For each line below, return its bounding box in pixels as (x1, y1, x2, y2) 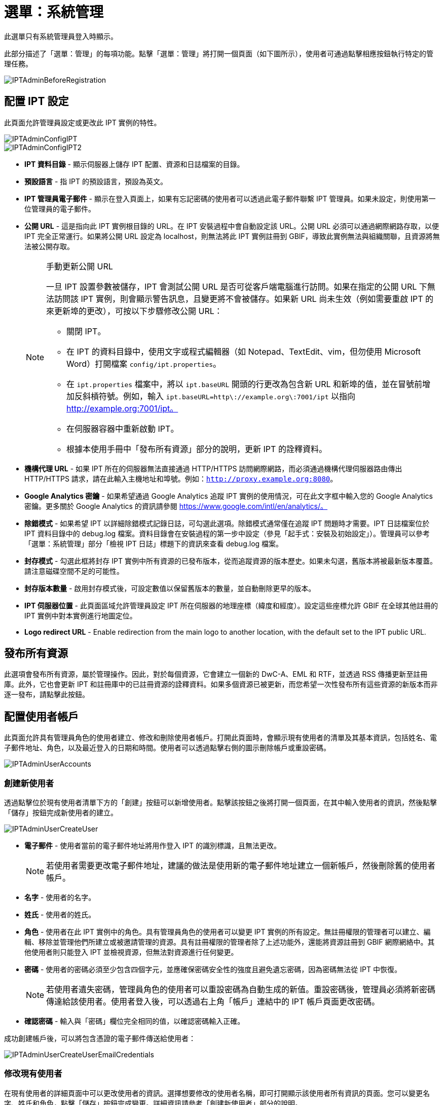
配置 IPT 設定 (4, 95, 69, 108)
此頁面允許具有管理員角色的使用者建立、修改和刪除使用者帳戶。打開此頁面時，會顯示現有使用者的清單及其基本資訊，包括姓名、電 (4, 733, 437, 742)
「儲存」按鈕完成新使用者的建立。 (4, 808, 118, 817)
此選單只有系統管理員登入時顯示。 (4, 31, 118, 41)
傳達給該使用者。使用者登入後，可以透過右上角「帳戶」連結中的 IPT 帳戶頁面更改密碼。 (46, 996, 380, 1007)
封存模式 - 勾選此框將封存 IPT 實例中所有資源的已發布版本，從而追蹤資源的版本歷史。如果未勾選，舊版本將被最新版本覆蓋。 (24, 556, 437, 565)
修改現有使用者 (4, 1068, 62, 1079)
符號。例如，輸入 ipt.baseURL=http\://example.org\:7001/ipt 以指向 (99, 391, 355, 401)
